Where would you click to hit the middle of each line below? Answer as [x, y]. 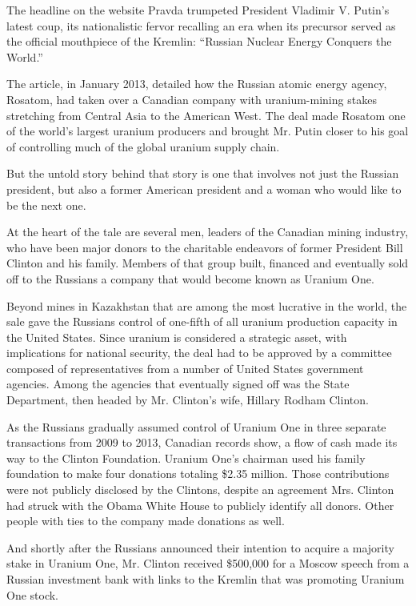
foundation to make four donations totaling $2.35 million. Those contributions [198, 474]
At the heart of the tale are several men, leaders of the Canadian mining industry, [208, 232]
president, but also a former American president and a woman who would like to [204, 189]
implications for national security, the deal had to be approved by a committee [199, 353]
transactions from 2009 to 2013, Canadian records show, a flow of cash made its [202, 442]
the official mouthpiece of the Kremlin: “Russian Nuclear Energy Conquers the [199, 41]
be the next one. [46, 205]
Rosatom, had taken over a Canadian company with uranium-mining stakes [192, 99]
